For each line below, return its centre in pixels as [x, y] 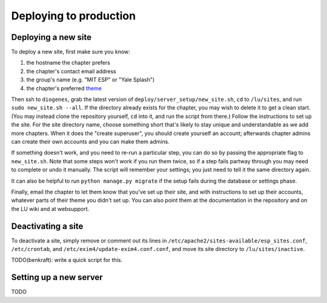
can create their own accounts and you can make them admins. [90, 142]
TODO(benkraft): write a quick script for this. [67, 260]
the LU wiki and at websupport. [50, 209]
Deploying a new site [51, 37]
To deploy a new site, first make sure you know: [71, 52]
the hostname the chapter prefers [68, 63]
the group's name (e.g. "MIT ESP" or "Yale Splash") [91, 80]
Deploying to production [74, 16]
